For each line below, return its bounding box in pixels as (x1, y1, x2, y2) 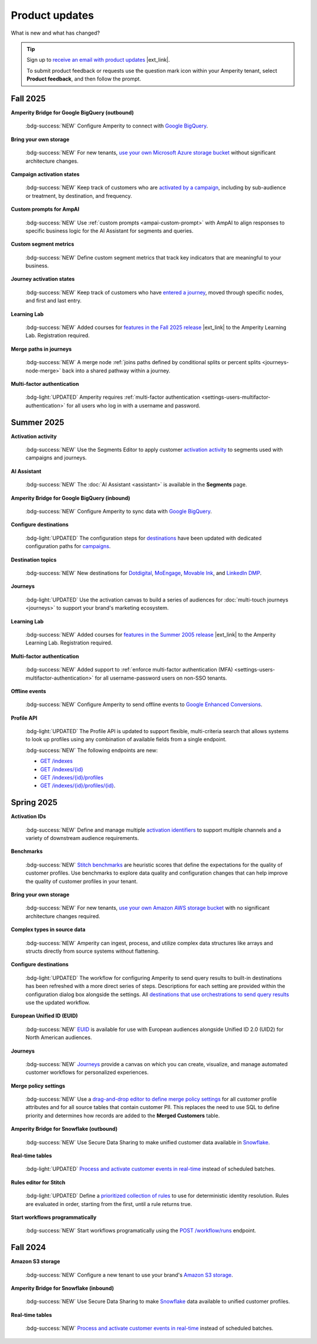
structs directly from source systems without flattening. (25, 947, 160, 955)
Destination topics (11, 556, 57, 563)
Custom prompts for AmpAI (11, 206, 79, 213)
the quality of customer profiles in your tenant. (25, 878, 138, 885)
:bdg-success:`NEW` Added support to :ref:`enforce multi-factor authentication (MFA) (25, 666, 233, 673)
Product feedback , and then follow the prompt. (26, 75, 141, 82)
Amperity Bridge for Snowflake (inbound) (11, 1285, 114, 1292)
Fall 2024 (11, 1242, 46, 1252)
